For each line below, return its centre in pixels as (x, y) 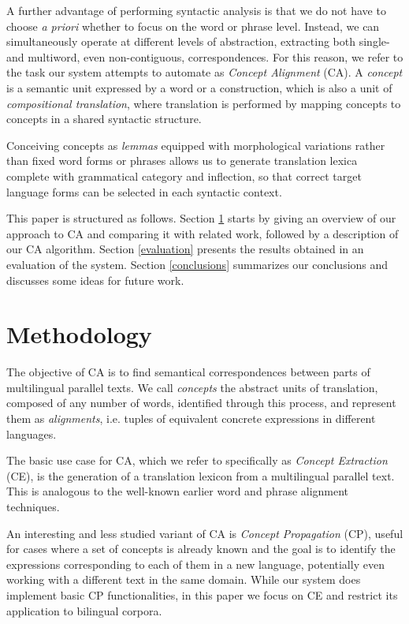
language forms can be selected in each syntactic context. (144, 191)
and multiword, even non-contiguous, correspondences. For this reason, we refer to (205, 56)
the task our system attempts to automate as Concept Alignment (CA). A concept (204, 72)
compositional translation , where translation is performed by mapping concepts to (204, 103)
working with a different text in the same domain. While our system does (184, 579)
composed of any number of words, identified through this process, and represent (201, 403)
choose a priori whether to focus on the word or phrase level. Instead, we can (193, 26)
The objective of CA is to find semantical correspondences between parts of (188, 372)
